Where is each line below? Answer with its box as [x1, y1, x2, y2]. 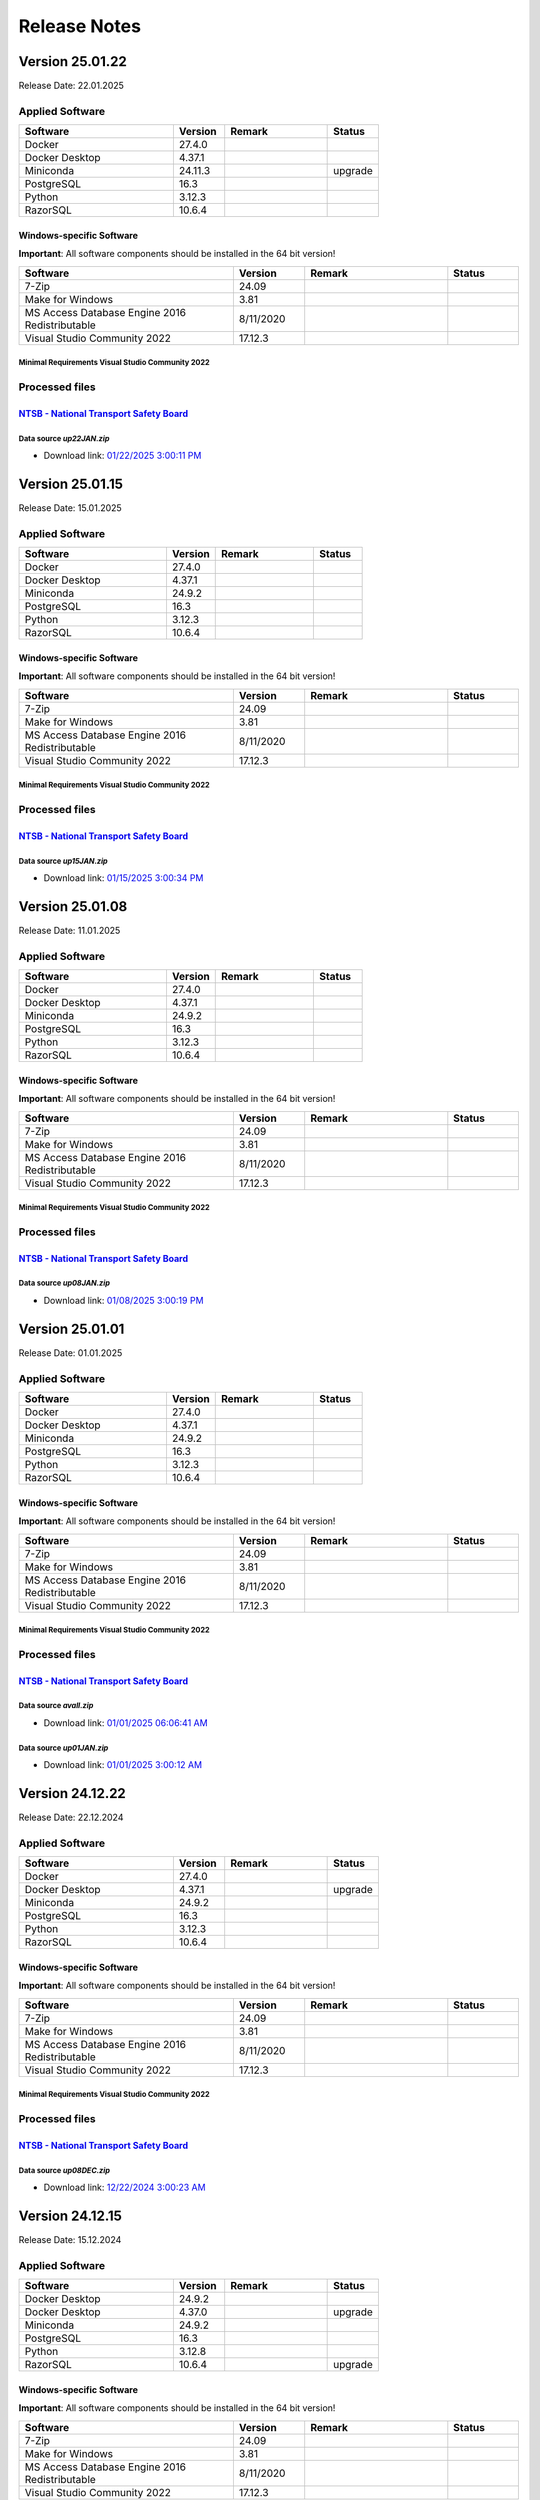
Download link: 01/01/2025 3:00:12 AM [43, 1759, 203, 1771]
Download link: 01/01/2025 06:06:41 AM [43, 1717, 209, 1729]
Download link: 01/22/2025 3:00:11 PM [43, 450, 202, 462]
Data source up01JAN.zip [18, 1743, 109, 1753]
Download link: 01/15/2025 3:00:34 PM [43, 872, 204, 884]
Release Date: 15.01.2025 [18, 502, 122, 514]
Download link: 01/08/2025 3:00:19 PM [43, 1295, 204, 1307]
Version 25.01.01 [18, 1320, 125, 1337]
